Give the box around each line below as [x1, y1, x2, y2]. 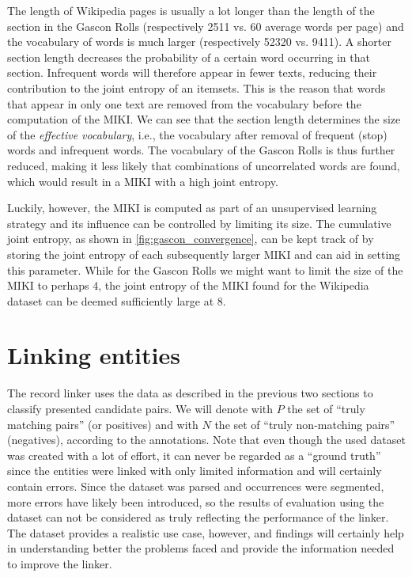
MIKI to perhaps [7, 277, 89, 294]
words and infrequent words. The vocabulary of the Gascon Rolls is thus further [7, 142, 395, 158]
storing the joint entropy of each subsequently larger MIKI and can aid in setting [7, 245, 401, 262]
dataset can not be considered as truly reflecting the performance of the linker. [7, 509, 389, 526]
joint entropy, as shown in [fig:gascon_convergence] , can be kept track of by [7, 230, 374, 247]
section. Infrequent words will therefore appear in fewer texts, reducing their [7, 64, 377, 81]
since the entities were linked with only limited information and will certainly [7, 462, 382, 479]
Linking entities [7, 339, 180, 371]
